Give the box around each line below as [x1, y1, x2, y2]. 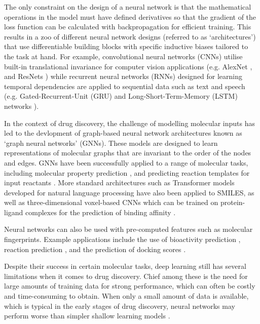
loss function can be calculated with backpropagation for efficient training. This [4, 21, 251, 32]
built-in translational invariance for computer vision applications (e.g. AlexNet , [4, 61, 252, 71]
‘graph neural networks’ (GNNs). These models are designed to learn [4, 137, 218, 148]
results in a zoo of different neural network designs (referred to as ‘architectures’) [4, 31, 256, 42]
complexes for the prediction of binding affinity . [25, 207, 176, 217]
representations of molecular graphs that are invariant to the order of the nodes [4, 147, 251, 158]
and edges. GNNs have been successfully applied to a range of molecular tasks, [4, 157, 248, 168]
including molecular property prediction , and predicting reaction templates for [4, 167, 250, 178]
